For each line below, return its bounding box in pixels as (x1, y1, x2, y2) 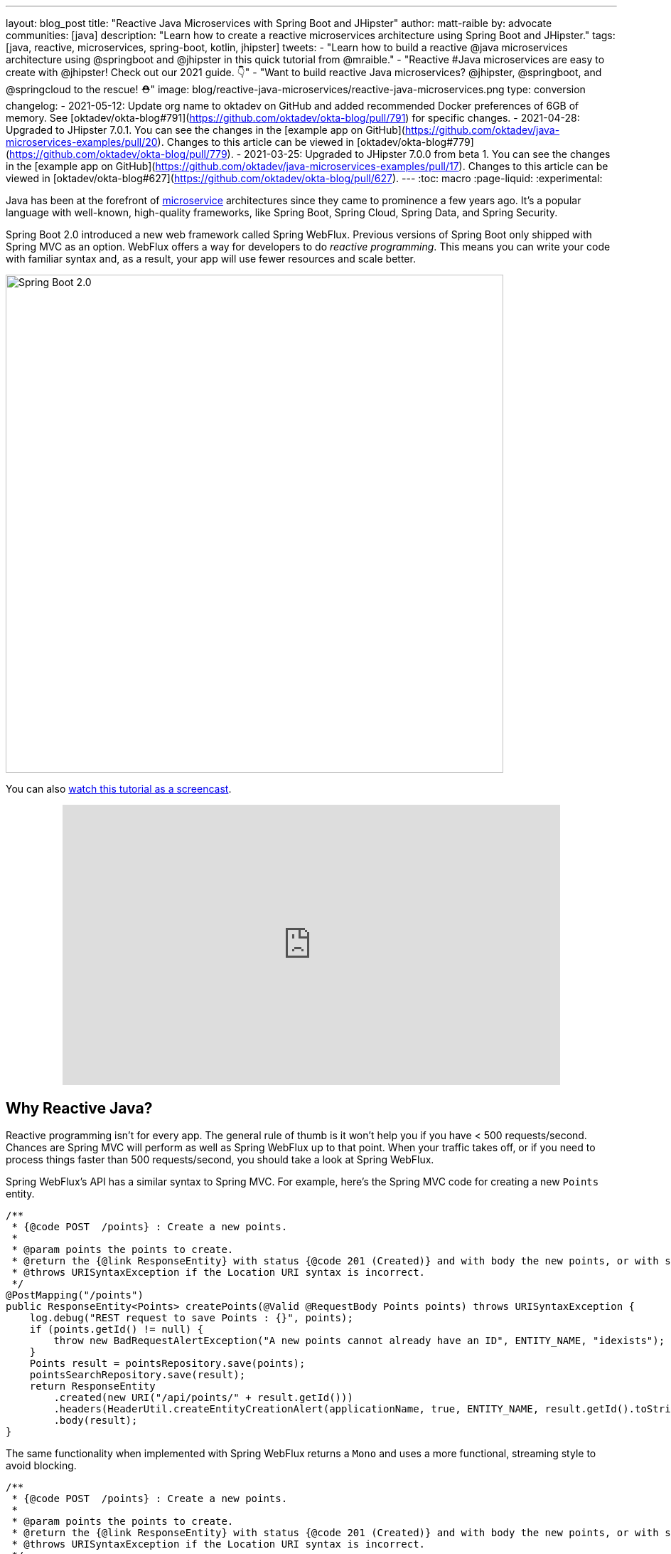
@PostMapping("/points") (6, 1289, 144, 1301)
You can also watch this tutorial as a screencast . (6, 783, 232, 795)
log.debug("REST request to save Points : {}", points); (29, 1312, 353, 1324)
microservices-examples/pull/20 (6, 136, 158, 148)
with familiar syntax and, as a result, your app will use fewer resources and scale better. (6, 253, 416, 265)
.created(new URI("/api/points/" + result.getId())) (53, 1392, 353, 1404)
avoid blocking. (6, 1459, 77, 1472)
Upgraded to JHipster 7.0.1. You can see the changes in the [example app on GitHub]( (6, 124, 405, 136)
